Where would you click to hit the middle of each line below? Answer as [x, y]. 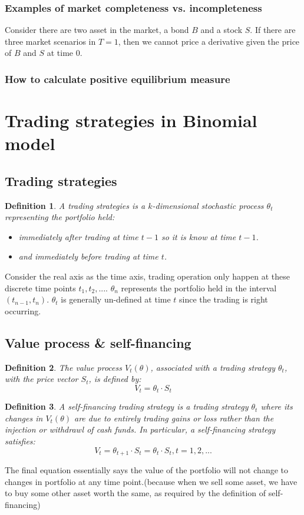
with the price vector [42, 379]
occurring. [23, 310]
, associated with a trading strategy [213, 367]
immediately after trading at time [78, 236]
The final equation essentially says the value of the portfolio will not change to [147, 470]
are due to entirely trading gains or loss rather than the [174, 418]
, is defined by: [115, 379]
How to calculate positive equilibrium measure [118, 79]
